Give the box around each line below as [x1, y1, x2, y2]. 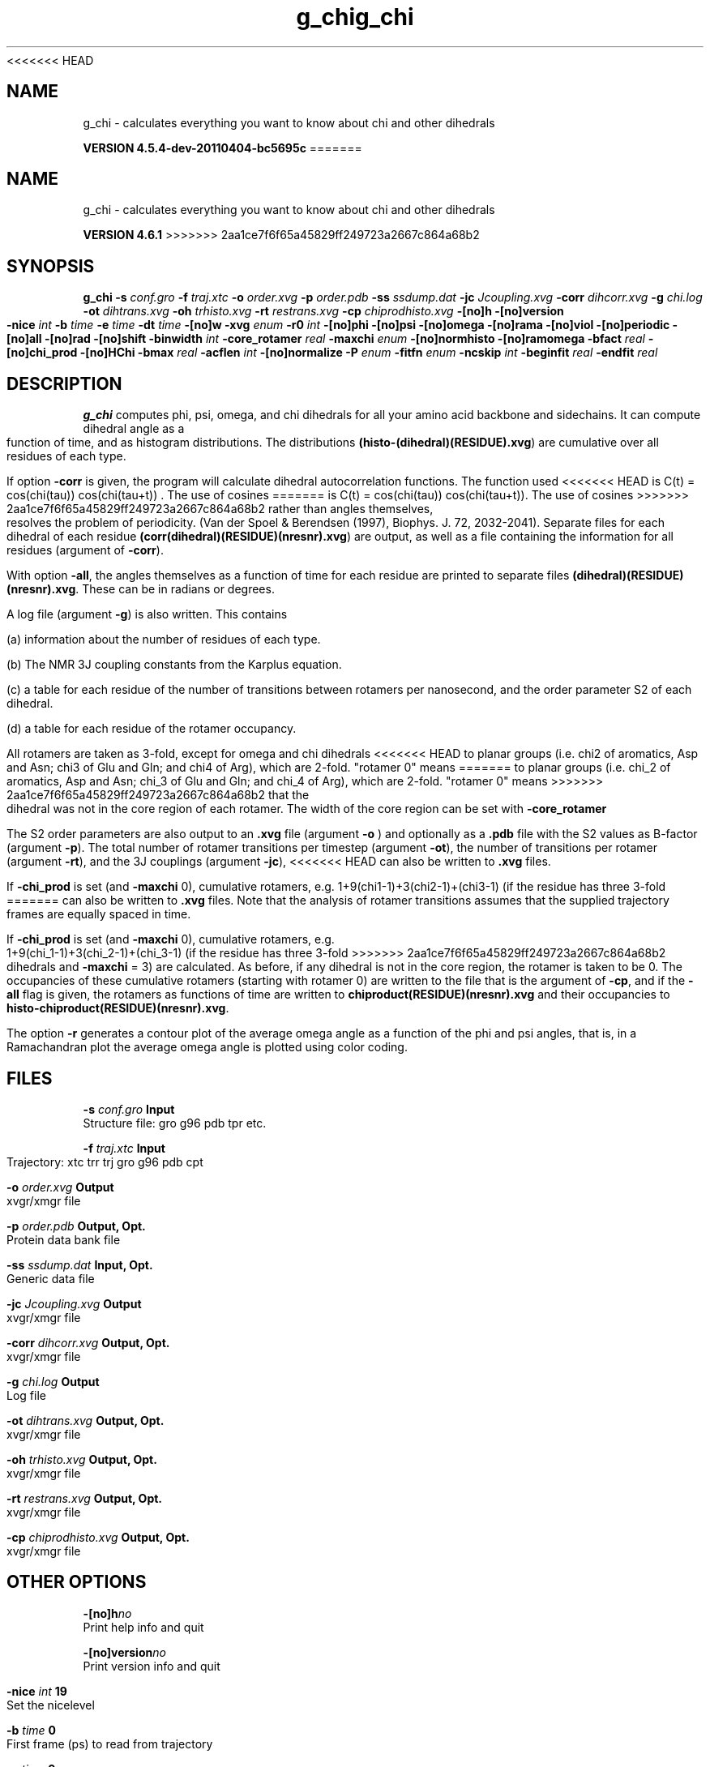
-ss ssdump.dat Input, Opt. [6, 1257, 153, 1272]
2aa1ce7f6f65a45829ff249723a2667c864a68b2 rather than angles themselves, [6, 502, 434, 516]
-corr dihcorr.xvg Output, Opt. [6, 1335, 170, 1350]
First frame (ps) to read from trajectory [6, 1736, 213, 1751]
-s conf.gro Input [83, 1102, 175, 1116]
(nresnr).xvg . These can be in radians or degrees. [6, 582, 275, 597]
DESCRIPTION [6, 373, 122, 394]
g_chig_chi [296, 3, 414, 31]
